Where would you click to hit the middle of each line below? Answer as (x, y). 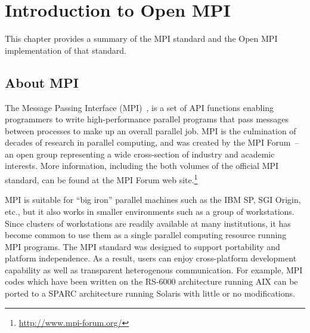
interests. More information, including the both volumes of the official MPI (142, 166)
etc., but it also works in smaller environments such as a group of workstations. (150, 211)
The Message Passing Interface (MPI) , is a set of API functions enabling (139, 107)
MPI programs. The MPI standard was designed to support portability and (142, 246)
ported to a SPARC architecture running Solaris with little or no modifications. (150, 293)
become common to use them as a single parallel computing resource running (146, 235)
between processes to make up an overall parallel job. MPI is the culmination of (151, 130)
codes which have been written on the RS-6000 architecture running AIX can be (151, 281)
